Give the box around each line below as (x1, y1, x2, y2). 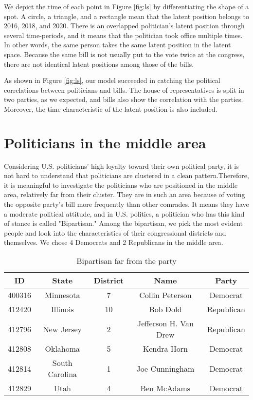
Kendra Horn (143, 343, 188, 354)
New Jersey (43, 323, 82, 335)
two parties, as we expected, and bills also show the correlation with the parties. (4, 94, 243, 104)
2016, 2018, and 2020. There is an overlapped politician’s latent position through (4, 20, 245, 31)
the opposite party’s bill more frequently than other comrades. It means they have (4, 199, 249, 209)
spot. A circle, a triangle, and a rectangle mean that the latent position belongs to (4, 11, 249, 21)
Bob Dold (149, 303, 182, 315)
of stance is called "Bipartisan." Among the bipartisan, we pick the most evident (4, 218, 243, 228)
